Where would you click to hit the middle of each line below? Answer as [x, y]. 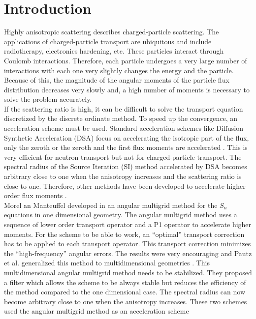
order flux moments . [35, 195]
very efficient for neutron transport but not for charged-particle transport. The [123, 157]
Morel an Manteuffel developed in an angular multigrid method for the [111, 205]
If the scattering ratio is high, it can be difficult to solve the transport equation [124, 108]
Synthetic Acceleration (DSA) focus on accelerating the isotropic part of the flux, [127, 137]
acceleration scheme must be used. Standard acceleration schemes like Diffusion [124, 128]
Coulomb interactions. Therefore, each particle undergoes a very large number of [126, 60]
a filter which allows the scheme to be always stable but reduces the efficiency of [125, 282]
